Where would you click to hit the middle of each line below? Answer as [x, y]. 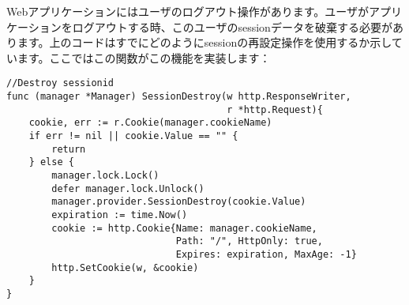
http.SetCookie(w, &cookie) [125, 267]
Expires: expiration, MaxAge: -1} [266, 254]
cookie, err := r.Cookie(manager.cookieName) [150, 123]
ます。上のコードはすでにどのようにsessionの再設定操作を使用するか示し [204, 42]
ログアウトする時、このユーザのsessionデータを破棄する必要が [232, 26]
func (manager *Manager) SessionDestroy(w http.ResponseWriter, [179, 97]
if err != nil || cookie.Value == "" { [133, 136]
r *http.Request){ [275, 109]
